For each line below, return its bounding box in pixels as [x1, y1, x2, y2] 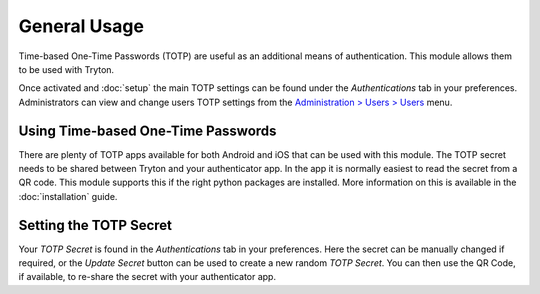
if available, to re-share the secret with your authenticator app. [18, 271, 277, 283]
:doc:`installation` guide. [18, 190, 118, 202]
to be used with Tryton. [18, 63, 115, 75]
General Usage [18, 15, 145, 37]
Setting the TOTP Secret [18, 216, 173, 234]
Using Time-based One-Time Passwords [18, 122, 277, 139]
